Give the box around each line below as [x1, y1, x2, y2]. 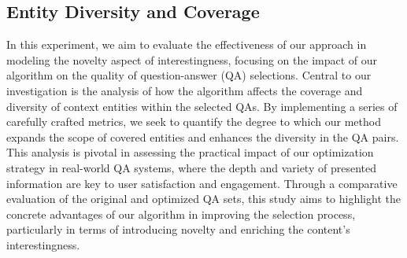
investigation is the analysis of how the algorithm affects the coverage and [6, 82, 363, 98]
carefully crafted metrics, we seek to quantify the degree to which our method [6, 113, 381, 130]
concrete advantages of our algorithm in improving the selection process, [6, 205, 356, 222]
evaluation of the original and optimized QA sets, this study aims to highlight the [6, 190, 401, 207]
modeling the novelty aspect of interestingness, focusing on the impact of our [6, 51, 378, 68]
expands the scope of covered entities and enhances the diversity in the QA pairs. [6, 128, 399, 145]
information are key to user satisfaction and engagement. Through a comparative [6, 175, 398, 191]
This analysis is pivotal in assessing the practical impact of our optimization [6, 144, 374, 160]
